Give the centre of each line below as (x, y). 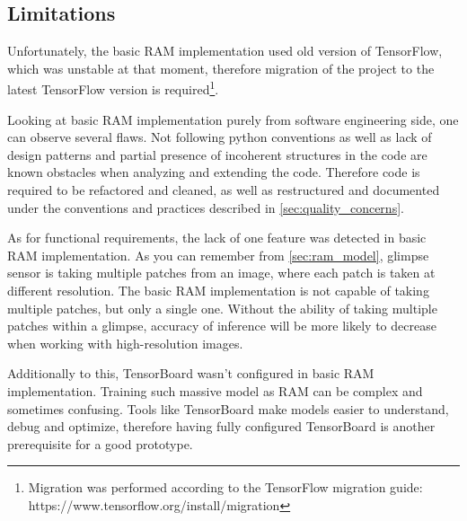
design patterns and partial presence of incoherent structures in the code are (217, 154)
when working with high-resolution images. (125, 343)
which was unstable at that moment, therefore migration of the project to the (221, 68)
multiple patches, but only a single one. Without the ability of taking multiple (222, 308)
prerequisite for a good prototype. (100, 443)
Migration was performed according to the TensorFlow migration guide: (225, 487)
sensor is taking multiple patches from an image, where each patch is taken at (221, 273)
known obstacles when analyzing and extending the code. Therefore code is (214, 172)
